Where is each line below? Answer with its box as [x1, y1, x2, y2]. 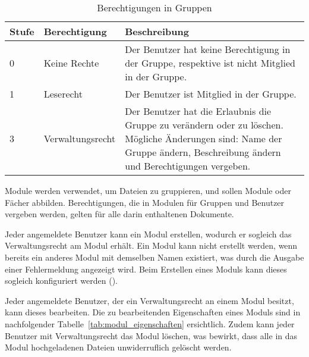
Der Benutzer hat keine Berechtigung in [125, 42, 291, 56]
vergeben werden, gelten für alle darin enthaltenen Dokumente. [5, 208, 234, 220]
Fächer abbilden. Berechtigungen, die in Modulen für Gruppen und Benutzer [5, 196, 285, 208]
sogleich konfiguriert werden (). [5, 274, 118, 287]
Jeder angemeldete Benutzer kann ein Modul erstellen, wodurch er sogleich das [5, 227, 292, 240]
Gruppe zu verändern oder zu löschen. [125, 118, 283, 131]
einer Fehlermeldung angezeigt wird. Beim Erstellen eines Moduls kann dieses [5, 262, 287, 275]
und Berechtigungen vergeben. [125, 159, 251, 173]
